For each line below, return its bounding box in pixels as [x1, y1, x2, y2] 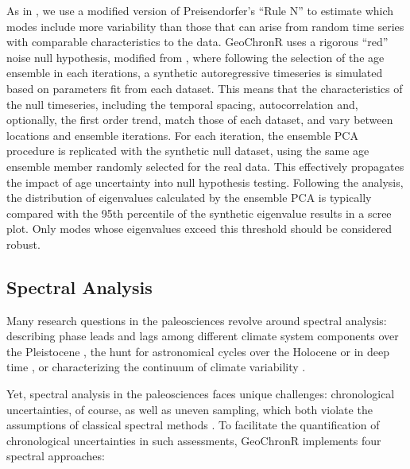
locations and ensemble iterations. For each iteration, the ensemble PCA [6, 126, 358, 143]
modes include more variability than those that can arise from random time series [6, 17, 404, 34]
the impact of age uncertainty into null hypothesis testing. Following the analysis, [6, 173, 404, 190]
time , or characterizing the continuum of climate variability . [6, 359, 306, 375]
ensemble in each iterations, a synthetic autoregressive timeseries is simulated [6, 64, 383, 81]
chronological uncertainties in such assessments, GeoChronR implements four [6, 432, 381, 448]
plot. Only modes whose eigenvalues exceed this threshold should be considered [6, 220, 393, 237]
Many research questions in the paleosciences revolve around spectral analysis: [6, 312, 387, 328]
